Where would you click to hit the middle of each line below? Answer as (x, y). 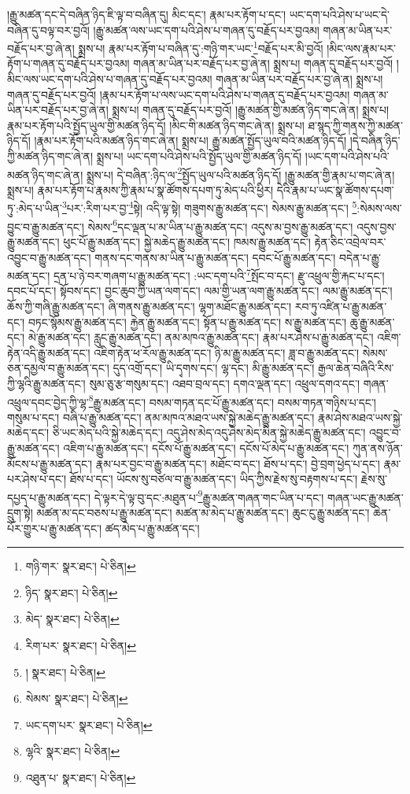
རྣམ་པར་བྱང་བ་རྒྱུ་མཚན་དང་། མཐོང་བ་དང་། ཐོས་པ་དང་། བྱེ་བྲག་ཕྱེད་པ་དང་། (238, 463)
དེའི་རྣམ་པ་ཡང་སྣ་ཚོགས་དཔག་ (335, 189)
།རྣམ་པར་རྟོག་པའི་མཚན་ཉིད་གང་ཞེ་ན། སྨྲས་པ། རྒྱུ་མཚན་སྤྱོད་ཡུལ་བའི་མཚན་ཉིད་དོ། (190, 140)
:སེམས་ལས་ (379, 208)
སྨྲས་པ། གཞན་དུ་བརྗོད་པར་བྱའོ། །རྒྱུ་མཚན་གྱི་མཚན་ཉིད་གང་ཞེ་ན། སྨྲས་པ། (251, 110)
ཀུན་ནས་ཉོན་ (378, 447)
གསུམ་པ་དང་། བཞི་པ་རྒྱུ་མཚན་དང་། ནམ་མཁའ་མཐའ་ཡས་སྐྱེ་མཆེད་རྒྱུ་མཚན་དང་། (161, 417)
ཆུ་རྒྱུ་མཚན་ (372, 321)
